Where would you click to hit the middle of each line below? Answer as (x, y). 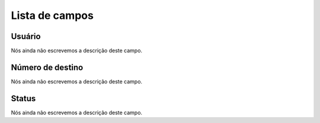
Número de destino (47, 67)
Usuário (26, 36)
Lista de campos (52, 15)
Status (23, 98)
